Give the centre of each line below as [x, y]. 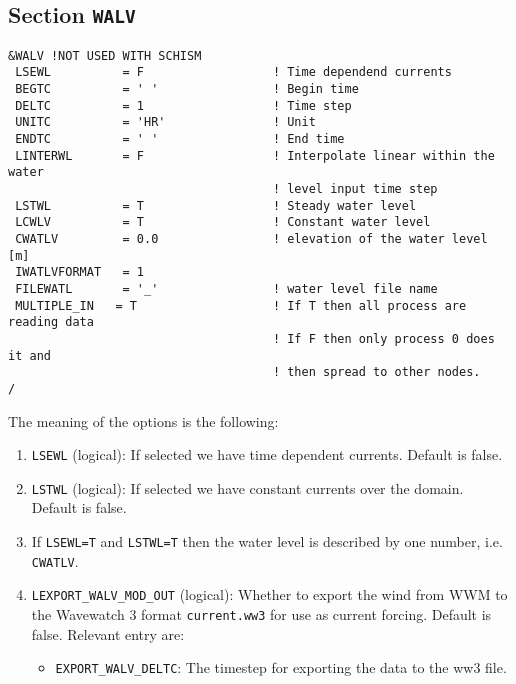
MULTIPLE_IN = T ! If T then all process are [241, 305]
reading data [51, 322]
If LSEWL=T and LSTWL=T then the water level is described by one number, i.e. [267, 541]
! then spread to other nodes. [376, 372]
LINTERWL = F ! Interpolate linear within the [255, 155]
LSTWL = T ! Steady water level [216, 205]
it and [29, 355]
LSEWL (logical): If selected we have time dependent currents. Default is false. [267, 454]
